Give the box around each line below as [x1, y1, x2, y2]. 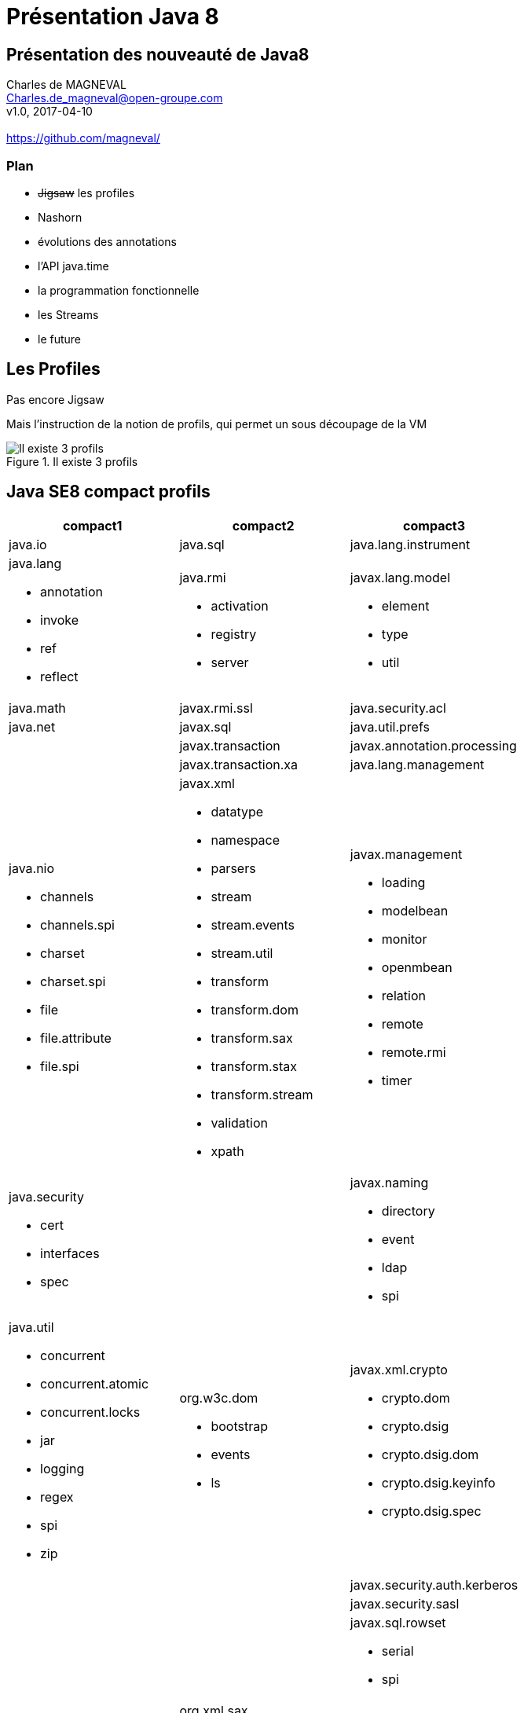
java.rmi [179, 569, 226, 585]
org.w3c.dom [179, 1389, 258, 1406]
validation [211, 1114, 269, 1131]
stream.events [211, 916, 295, 933]
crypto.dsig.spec [381, 1502, 482, 1519]
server [211, 654, 249, 670]
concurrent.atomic [40, 1375, 149, 1392]
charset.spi [40, 973, 106, 989]
